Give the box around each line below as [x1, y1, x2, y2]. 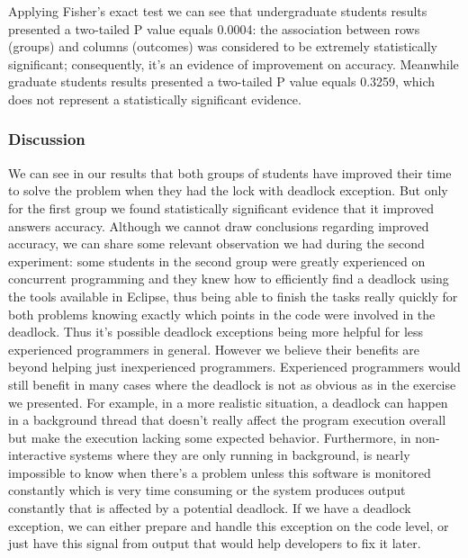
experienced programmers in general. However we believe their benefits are [8, 339, 419, 358]
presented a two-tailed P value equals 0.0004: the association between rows [8, 19, 420, 38]
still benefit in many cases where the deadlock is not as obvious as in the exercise [8, 374, 456, 393]
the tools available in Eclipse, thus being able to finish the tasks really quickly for [8, 286, 458, 305]
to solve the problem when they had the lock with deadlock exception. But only [8, 181, 448, 200]
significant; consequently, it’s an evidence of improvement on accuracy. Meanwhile [8, 54, 459, 73]
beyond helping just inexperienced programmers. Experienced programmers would [8, 357, 461, 376]
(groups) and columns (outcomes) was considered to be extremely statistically [8, 37, 438, 56]
